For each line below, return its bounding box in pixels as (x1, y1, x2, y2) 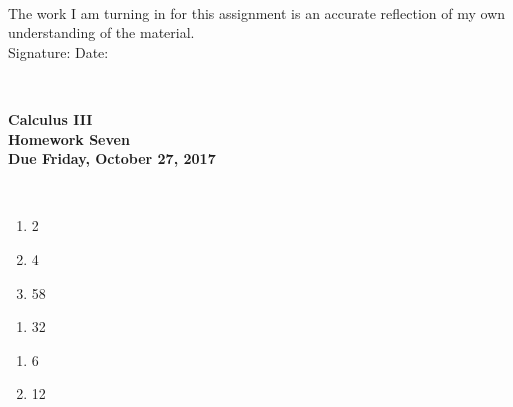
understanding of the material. (8, 22, 195, 43)
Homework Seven (8, 128, 130, 149)
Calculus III (8, 108, 93, 129)
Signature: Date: (8, 41, 109, 62)
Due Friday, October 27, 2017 (8, 148, 216, 169)
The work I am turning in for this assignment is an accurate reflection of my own (8, 2, 506, 23)
